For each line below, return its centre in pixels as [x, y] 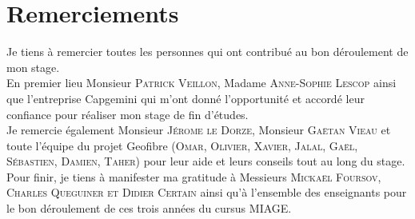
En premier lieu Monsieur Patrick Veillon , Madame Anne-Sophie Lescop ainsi [202, 83]
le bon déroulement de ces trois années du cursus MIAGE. [149, 208]
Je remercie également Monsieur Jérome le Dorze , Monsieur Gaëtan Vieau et [199, 130]
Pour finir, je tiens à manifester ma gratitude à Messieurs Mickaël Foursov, [194, 176]
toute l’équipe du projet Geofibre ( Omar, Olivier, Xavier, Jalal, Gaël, [182, 145]
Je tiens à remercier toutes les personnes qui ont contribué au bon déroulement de [207, 52]
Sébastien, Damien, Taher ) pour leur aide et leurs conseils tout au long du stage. [206, 161]
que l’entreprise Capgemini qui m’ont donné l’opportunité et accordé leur [186, 98]
